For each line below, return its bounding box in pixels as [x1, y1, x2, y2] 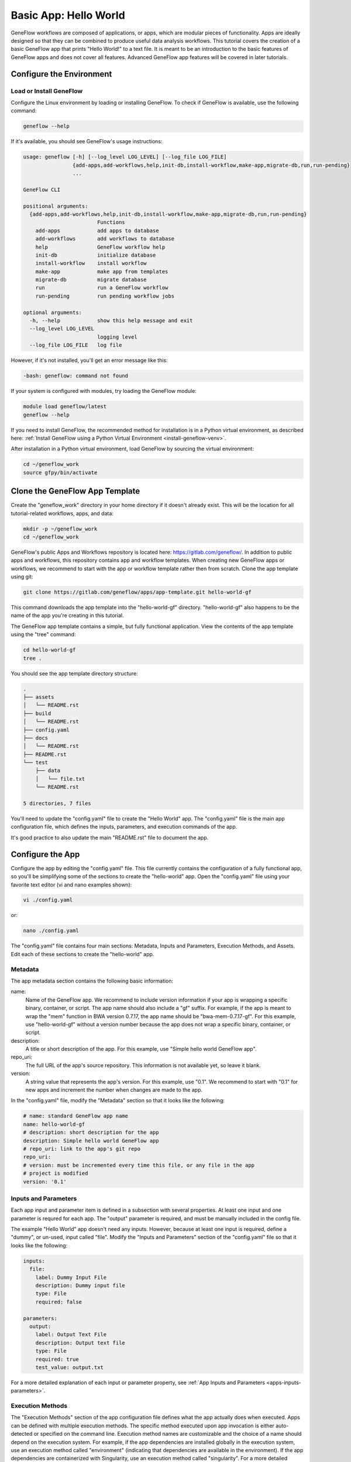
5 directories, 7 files [23, 800, 92, 807]
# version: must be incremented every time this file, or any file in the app [23, 1161, 254, 1168]
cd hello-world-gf [23, 647, 76, 653]
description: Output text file [35, 1339, 125, 1346]
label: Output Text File [35, 1331, 107, 1338]
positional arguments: [23, 202, 88, 209]
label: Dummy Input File [35, 1274, 107, 1281]
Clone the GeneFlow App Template [11, 486, 140, 496]
